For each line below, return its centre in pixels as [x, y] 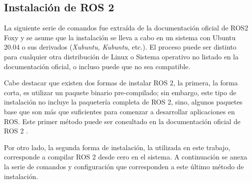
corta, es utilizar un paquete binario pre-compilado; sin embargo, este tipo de [120, 92]
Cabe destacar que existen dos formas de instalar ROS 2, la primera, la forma [121, 83]
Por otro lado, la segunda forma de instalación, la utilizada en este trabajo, [117, 147]
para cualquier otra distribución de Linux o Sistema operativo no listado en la [121, 56]
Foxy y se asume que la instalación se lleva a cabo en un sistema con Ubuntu [120, 37]
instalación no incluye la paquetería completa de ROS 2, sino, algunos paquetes [123, 102]
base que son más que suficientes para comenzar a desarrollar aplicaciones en [120, 111]
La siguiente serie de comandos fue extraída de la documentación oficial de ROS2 [126, 28]
